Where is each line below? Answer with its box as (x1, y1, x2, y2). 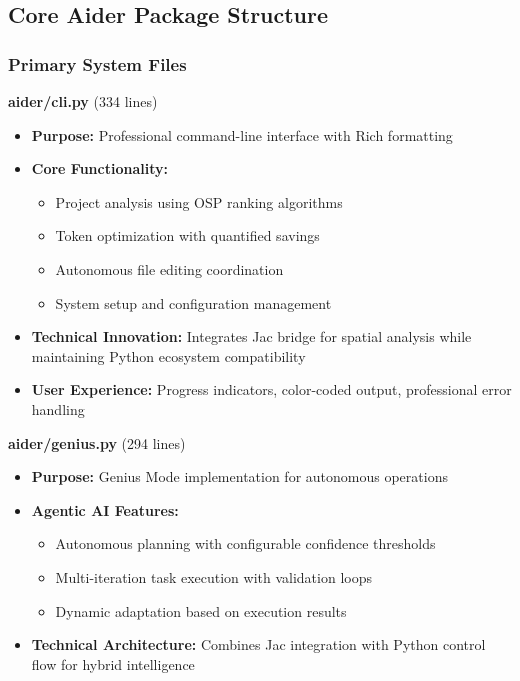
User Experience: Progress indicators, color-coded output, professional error (31, 379, 512, 400)
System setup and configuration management (55, 292, 332, 313)
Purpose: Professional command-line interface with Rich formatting (31, 124, 453, 145)
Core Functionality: (31, 158, 168, 179)
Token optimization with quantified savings (55, 225, 320, 246)
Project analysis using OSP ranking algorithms (55, 191, 343, 212)
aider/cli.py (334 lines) (8, 91, 158, 111)
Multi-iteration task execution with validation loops (55, 566, 372, 587)
